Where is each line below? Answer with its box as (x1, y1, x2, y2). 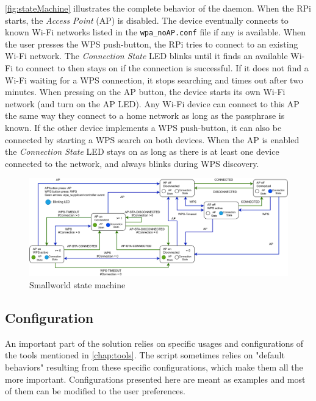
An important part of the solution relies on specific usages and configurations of (5, 336, 304, 349)
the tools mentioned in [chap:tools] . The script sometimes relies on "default (5, 349, 285, 361)
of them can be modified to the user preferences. (5, 385, 185, 397)
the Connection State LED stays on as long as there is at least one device (5, 145, 279, 158)
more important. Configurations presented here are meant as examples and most (5, 372, 306, 385)
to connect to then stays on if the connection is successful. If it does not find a (15, 62, 309, 74)
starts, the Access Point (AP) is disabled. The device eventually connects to (5, 13, 289, 26)
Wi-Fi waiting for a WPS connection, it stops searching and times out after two (5, 73, 303, 86)
